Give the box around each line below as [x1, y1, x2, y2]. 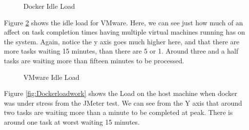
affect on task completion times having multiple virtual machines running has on [4, 27, 245, 37]
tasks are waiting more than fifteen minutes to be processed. [4, 55, 185, 65]
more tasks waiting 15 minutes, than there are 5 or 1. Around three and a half [4, 46, 238, 56]
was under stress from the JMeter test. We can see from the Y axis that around [4, 97, 242, 108]
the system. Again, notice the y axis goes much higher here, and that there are [4, 36, 240, 46]
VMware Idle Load [23, 72, 80, 82]
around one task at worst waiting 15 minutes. [4, 116, 140, 127]
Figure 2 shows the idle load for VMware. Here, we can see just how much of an [4, 17, 243, 27]
